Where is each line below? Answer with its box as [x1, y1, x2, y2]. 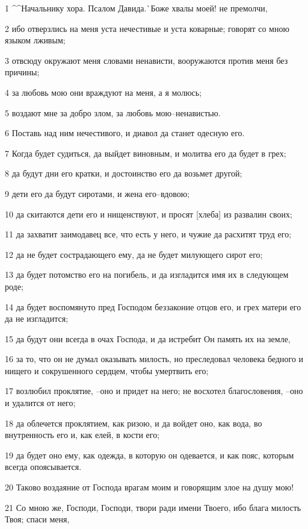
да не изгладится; [5, 312, 69, 325]
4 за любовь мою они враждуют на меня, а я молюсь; [5, 86, 202, 98]
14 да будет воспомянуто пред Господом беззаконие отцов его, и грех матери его [5, 300, 301, 313]
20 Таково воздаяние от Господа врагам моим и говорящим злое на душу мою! [5, 481, 294, 493]
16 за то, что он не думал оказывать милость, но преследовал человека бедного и [5, 352, 304, 365]
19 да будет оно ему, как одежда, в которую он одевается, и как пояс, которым [5, 448, 294, 461]
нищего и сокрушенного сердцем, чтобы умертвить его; [5, 364, 209, 377]
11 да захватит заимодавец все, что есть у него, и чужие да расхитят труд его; [5, 228, 292, 240]
